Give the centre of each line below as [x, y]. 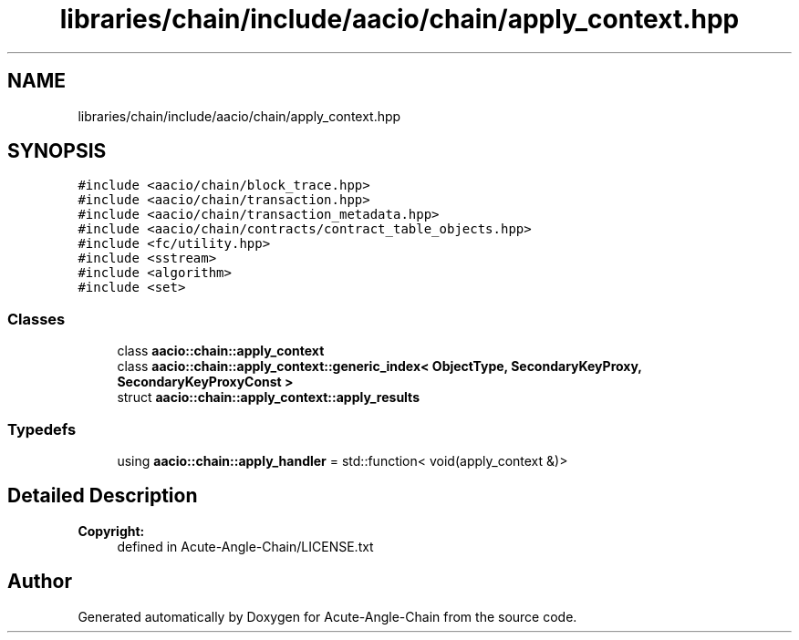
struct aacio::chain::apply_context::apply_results [268, 397]
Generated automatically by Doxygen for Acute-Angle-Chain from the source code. [327, 616]
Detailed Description [103, 496]
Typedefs [42, 429]
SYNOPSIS [57, 151]
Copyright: [111, 531]
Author [40, 582]
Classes [36, 319]
